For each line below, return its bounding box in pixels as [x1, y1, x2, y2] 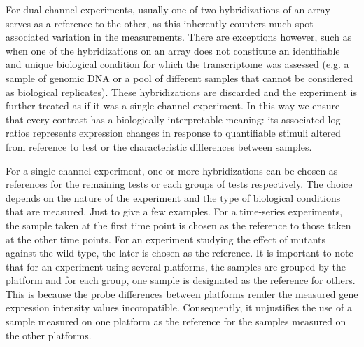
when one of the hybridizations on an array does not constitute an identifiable [6, 43, 340, 57]
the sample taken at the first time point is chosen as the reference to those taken [6, 217, 351, 232]
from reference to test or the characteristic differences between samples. [6, 139, 312, 154]
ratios [6, 125, 30, 140]
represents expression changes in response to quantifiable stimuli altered [33, 125, 341, 140]
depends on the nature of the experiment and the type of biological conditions [6, 190, 341, 205]
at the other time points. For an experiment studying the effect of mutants [6, 231, 326, 246]
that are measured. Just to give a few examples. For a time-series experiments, [6, 204, 343, 219]
